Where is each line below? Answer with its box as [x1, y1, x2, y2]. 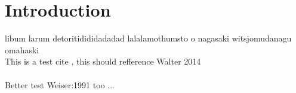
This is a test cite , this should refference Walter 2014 [5, 55, 201, 68]
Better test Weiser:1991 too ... [5, 78, 115, 91]
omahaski [5, 43, 39, 56]
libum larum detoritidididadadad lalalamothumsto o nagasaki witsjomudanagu [5, 32, 292, 44]
